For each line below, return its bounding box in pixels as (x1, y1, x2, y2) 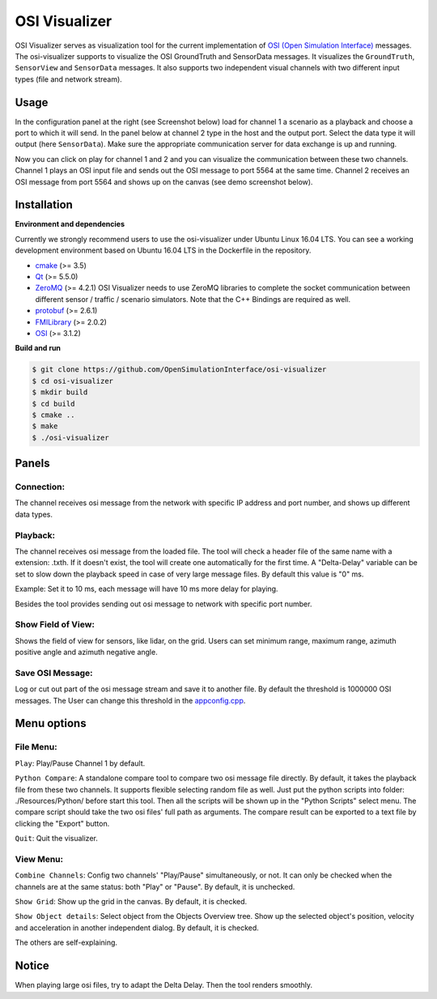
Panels (15, 457, 50, 470)
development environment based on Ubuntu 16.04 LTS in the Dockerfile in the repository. (15, 245, 312, 255)
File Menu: (15, 742, 57, 753)
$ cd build (32, 399, 75, 408)
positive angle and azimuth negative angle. (15, 648, 158, 657)
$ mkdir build (32, 388, 88, 397)
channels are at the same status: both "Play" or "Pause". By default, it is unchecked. (15, 882, 295, 891)
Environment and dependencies (15, 219, 125, 229)
